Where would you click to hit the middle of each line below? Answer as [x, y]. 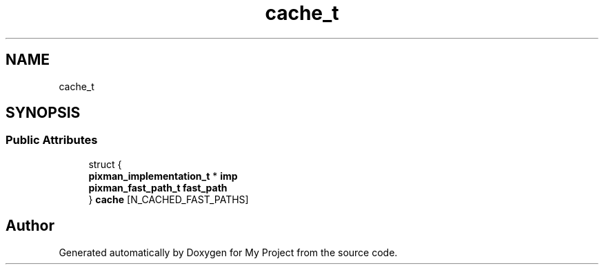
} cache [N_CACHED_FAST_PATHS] [169, 199]
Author [30, 226]
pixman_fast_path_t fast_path [158, 187]
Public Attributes [52, 140]
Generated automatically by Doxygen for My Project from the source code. [228, 252]
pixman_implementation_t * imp [163, 176]
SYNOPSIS [43, 113]
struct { [105, 164]
